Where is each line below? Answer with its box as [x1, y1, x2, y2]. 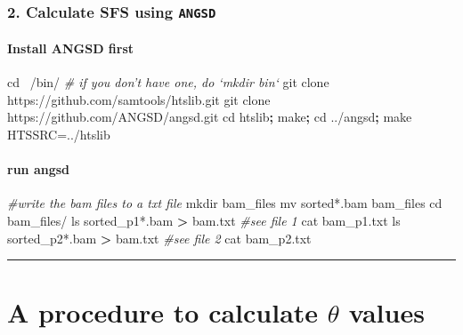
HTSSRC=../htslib [7, 124, 110, 143]
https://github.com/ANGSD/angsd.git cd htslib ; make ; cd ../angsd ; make [7, 108, 412, 126]
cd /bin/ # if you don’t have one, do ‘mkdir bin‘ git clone [7, 73, 329, 92]
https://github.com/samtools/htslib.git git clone [7, 90, 271, 108]
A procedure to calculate [7, 294, 319, 331]
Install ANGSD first [7, 39, 134, 57]
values [348, 294, 425, 331]
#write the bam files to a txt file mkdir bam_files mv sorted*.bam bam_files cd [7, 194, 443, 212]
